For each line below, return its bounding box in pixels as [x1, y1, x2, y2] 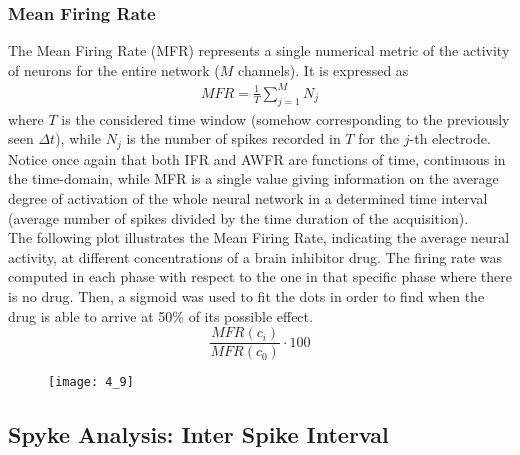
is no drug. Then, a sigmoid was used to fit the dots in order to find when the [8, 285, 485, 306]
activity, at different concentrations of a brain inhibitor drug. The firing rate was [8, 246, 502, 267]
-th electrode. [409, 128, 491, 149]
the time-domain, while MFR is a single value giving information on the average [8, 168, 499, 189]
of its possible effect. [188, 305, 313, 326]
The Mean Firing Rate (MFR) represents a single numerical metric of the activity [8, 40, 510, 61]
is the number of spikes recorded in [126, 128, 341, 149]
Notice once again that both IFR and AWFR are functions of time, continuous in [8, 148, 506, 169]
